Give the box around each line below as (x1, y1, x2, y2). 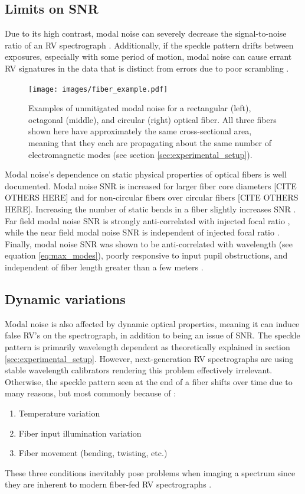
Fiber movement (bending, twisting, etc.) (18, 447, 168, 459)
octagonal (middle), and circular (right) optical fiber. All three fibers (28, 113, 277, 125)
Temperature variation (18, 406, 100, 419)
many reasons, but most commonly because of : (5, 387, 176, 399)
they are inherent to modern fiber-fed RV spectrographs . (5, 478, 212, 490)
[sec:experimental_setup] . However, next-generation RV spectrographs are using (5, 352, 294, 364)
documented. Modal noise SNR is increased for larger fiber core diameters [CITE (5, 179, 297, 192)
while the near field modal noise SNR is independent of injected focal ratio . (5, 226, 280, 238)
